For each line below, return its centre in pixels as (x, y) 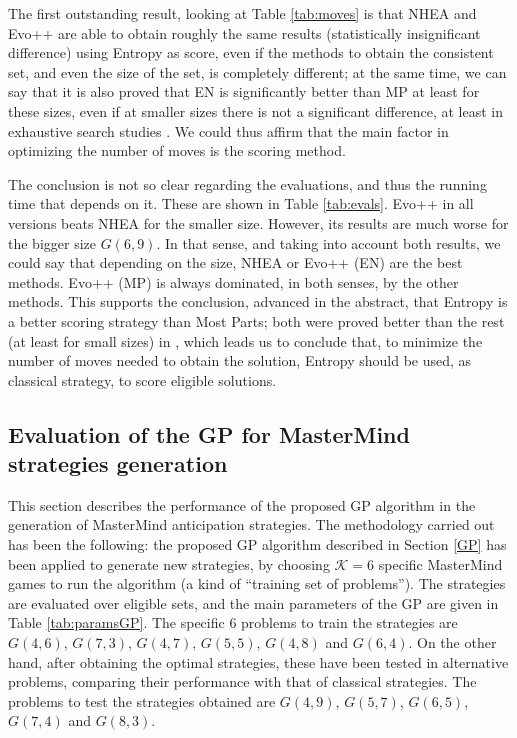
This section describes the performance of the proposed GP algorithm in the (242, 504)
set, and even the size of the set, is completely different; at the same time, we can (257, 71)
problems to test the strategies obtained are (142, 700)
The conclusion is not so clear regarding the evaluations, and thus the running (247, 183)
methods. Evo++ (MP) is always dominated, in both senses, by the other (233, 281)
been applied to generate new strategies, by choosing (169, 563)
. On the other (452, 642)
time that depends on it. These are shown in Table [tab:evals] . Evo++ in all (241, 203)
